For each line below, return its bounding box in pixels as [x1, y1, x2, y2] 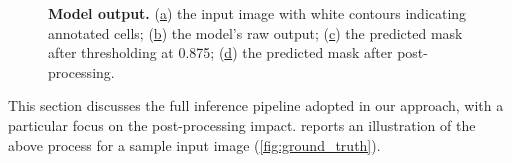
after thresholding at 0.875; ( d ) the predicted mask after [48, 42, 393, 63]
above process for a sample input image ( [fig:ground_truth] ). [8, 134, 381, 155]
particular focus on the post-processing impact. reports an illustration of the [8, 114, 476, 135]
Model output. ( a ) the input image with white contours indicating [48, 3, 467, 23]
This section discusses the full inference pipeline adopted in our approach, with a [8, 95, 504, 116]
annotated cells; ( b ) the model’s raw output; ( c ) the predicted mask [48, 22, 463, 43]
